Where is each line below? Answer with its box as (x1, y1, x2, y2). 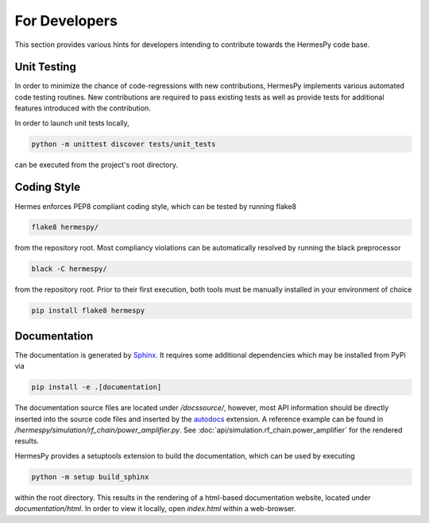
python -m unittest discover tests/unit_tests (31, 139, 216, 149)
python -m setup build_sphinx (31, 472, 149, 481)
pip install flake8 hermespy (31, 306, 145, 316)
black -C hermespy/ (31, 265, 107, 273)
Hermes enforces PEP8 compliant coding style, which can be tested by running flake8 (14, 201, 297, 211)
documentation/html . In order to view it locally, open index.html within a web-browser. (14, 504, 296, 513)
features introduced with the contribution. (14, 103, 151, 113)
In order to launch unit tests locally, (14, 118, 130, 127)
